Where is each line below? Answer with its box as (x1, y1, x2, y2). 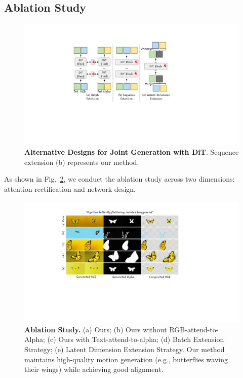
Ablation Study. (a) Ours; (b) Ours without (24, 324, 167, 334)
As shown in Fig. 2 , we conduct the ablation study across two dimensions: (4, 174, 235, 184)
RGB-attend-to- (169, 324, 219, 334)
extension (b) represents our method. (24, 156, 139, 167)
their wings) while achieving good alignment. (24, 364, 164, 374)
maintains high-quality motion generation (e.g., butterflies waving (24, 354, 228, 364)
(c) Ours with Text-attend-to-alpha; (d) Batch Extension (47, 334, 224, 345)
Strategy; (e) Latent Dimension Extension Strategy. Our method (24, 343, 225, 354)
